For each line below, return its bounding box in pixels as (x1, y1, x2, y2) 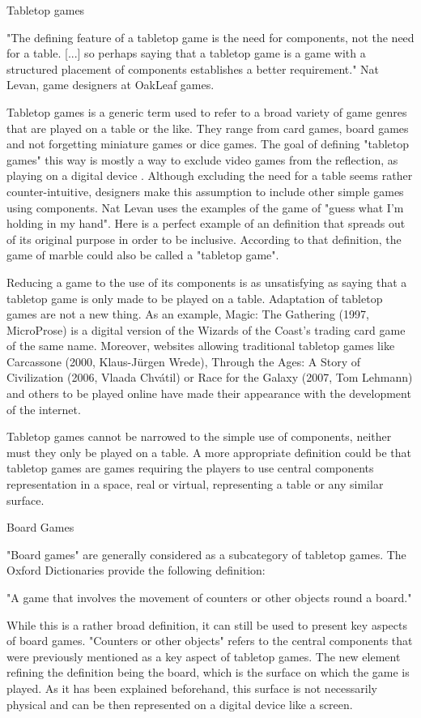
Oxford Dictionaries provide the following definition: (6, 562, 266, 579)
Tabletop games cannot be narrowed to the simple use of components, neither (6, 428, 392, 445)
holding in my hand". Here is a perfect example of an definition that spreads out (6, 215, 406, 232)
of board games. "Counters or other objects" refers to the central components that (6, 632, 413, 649)
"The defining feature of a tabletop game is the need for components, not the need (6, 28, 415, 45)
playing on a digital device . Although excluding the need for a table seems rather (6, 167, 413, 184)
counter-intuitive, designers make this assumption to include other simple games (6, 182, 404, 199)
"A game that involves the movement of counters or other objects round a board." (6, 589, 412, 605)
